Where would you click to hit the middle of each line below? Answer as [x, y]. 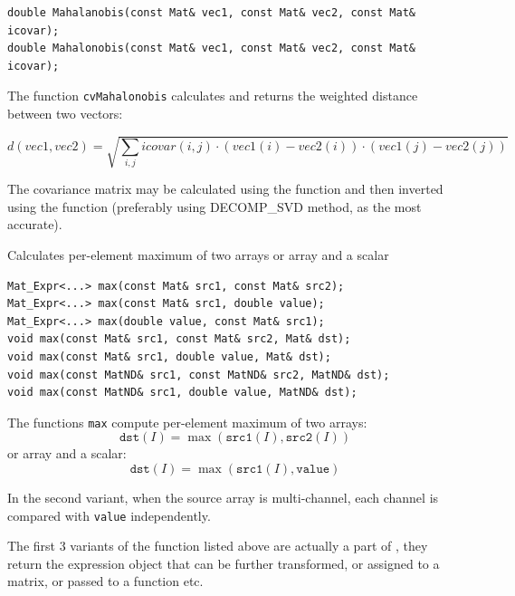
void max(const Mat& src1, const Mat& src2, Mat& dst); [179, 339]
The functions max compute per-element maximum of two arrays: [187, 422]
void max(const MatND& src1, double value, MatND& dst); [182, 393]
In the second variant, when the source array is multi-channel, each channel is [223, 497]
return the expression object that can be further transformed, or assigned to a [224, 563]
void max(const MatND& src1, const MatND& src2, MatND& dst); [199, 375]
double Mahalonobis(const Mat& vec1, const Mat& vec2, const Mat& [212, 48]
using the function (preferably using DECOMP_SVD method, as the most [215, 206]
